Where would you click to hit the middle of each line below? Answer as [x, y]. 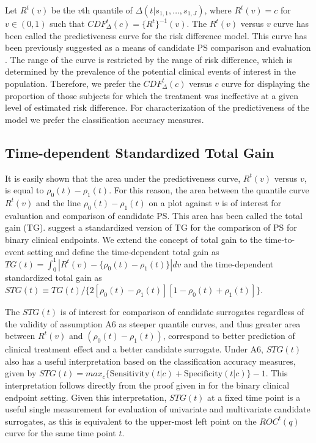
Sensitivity [130, 374]
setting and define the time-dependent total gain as [123, 251]
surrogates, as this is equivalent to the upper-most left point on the [131, 421]
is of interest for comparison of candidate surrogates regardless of [182, 311]
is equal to [24, 190]
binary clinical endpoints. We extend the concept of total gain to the [134, 239]
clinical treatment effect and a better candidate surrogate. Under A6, [134, 349]
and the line [58, 202]
